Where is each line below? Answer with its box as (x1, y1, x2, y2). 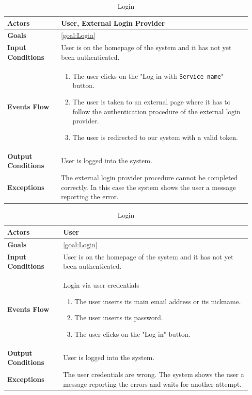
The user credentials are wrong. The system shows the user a (63, 369, 244, 379)
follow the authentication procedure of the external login (72, 106, 240, 116)
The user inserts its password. (74, 312, 163, 323)
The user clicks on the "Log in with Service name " (72, 70, 224, 81)
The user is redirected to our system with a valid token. (72, 132, 238, 142)
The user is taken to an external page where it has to (72, 96, 231, 106)
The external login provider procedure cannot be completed (61, 172, 238, 183)
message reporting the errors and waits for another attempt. (63, 378, 242, 389)
